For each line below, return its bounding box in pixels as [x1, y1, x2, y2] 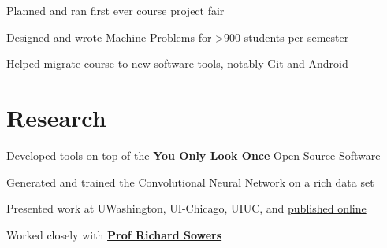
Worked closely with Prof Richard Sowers [6, 226, 222, 242]
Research [6, 101, 106, 133]
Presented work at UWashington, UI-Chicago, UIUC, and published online [6, 200, 367, 217]
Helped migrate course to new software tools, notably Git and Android [6, 55, 348, 72]
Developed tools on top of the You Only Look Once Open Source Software [6, 146, 381, 163]
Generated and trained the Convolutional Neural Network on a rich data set [6, 173, 374, 190]
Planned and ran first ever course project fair [6, 2, 225, 18]
